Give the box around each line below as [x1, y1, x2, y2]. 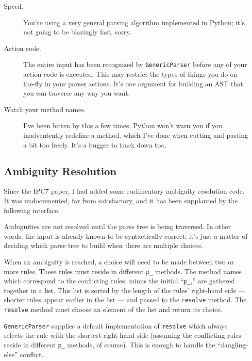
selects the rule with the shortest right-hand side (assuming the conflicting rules [4, 330, 241, 340]
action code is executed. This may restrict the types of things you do [23, 69, 228, 79]
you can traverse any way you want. [23, 88, 130, 98]
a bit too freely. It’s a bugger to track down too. [23, 139, 167, 149]
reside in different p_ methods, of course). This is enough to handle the [4, 340, 215, 350]
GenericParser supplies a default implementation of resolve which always [4, 320, 228, 330]
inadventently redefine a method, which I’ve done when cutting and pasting [23, 130, 248, 140]
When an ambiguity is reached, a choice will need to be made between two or [4, 256, 234, 266]
